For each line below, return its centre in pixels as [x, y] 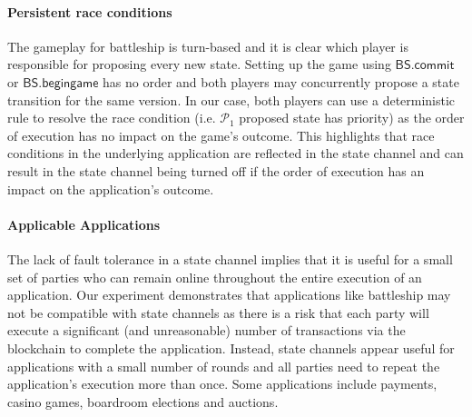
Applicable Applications [84, 224]
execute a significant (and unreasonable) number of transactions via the [206, 330]
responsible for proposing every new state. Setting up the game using [199, 64]
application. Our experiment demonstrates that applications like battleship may [229, 295]
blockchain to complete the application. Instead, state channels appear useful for [231, 347]
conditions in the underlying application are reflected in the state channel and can [236, 153]
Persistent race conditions [90, 11]
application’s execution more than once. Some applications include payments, [222, 384]
